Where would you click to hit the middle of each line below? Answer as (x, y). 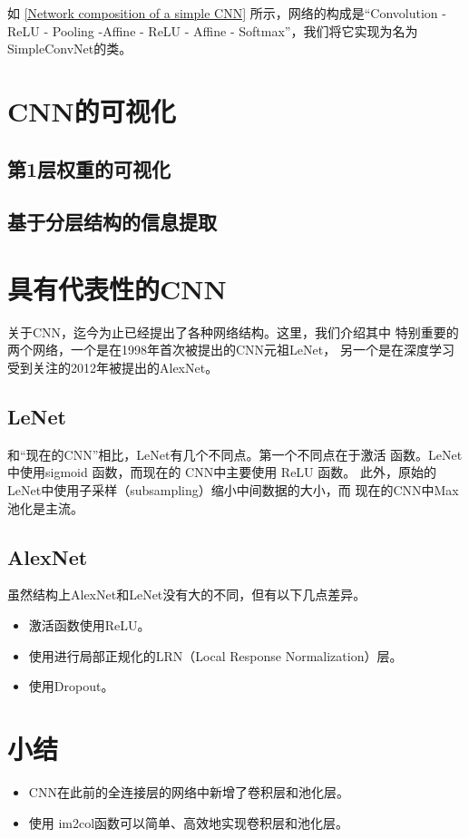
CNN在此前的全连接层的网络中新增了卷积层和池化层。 (189, 791)
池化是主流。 (45, 507)
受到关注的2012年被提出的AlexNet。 (113, 368)
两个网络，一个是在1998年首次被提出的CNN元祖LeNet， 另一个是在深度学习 (231, 350)
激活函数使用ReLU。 (89, 625)
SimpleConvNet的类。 (70, 49)
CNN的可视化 (92, 110)
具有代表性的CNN (117, 288)
